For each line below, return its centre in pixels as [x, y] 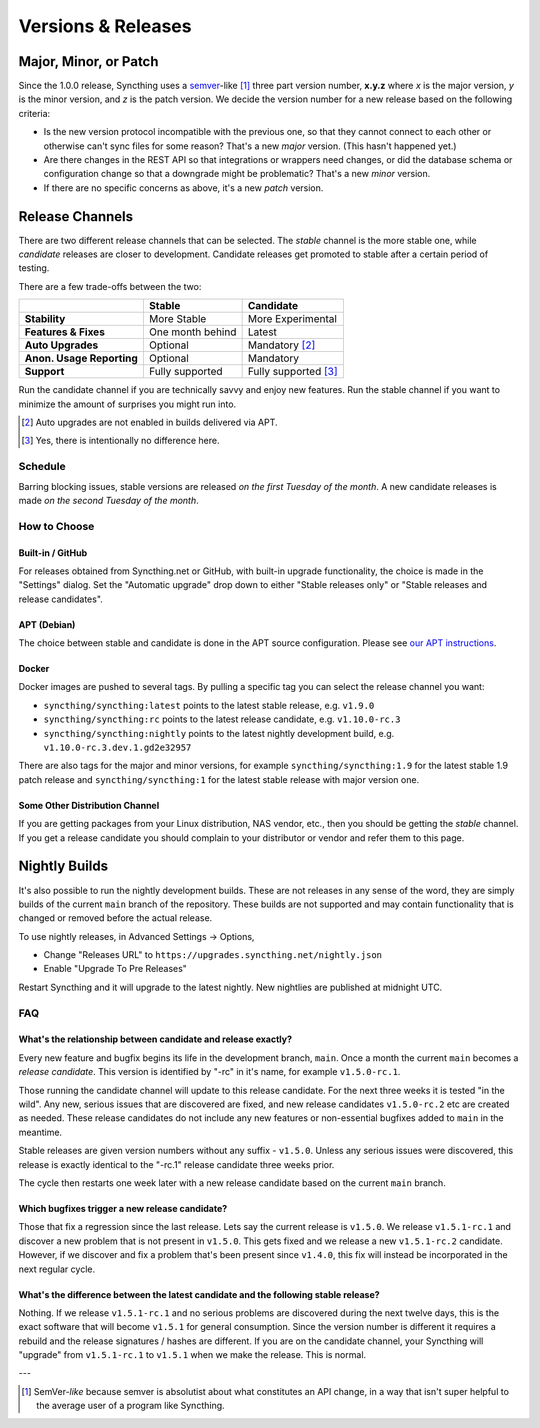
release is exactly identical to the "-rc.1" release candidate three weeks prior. [176, 1164]
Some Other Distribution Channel [89, 805]
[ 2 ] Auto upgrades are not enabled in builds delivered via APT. [150, 422]
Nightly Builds [63, 866]
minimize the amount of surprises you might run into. [127, 404]
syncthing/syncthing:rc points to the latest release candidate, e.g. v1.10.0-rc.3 [222, 719]
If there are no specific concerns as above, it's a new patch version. [183, 187]
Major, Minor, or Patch [88, 61]
